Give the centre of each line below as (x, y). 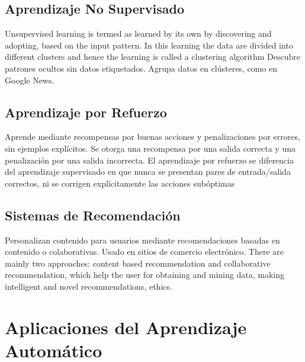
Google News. (30, 80)
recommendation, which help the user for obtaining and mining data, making (145, 275)
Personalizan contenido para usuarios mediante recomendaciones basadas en (142, 240)
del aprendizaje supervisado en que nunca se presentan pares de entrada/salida (148, 172)
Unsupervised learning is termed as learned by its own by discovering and (138, 33)
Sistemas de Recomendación (93, 215)
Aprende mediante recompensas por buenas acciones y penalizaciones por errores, (152, 137)
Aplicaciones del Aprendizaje (126, 327)
